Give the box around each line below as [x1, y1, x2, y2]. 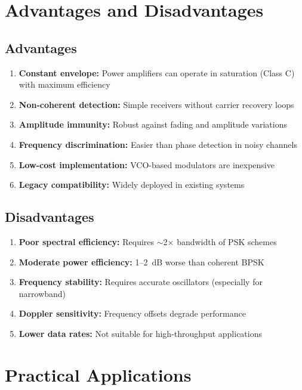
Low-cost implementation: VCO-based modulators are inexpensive [19, 158, 275, 171]
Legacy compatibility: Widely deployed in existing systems [19, 178, 245, 191]
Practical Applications [5, 362, 192, 386]
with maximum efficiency [19, 78, 110, 91]
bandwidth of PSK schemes [177, 235, 277, 247]
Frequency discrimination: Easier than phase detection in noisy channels [19, 138, 297, 150]
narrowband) [19, 287, 66, 299]
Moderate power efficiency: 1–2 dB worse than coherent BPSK [19, 255, 264, 268]
